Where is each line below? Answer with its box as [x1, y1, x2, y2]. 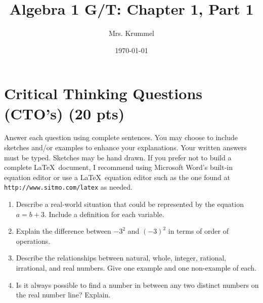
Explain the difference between [16, 226, 111, 236]
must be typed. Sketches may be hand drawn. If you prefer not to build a [4, 152, 232, 162]
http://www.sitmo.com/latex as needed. [4, 182, 133, 192]
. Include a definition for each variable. [45, 208, 164, 219]
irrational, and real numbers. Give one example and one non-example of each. [16, 263, 256, 273]
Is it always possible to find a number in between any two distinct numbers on [16, 279, 259, 290]
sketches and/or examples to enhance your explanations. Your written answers [4, 142, 247, 153]
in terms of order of [168, 226, 229, 236]
